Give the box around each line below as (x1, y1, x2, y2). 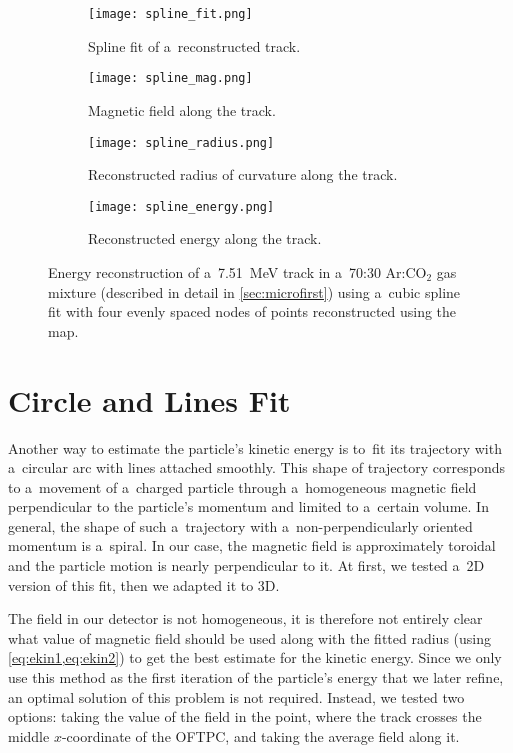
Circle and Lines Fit (8, 379, 291, 420)
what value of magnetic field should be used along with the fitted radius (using (8, 627, 491, 648)
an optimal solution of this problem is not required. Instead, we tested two (8, 686, 465, 707)
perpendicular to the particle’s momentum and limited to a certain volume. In (8, 496, 489, 517)
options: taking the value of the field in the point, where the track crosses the (8, 706, 482, 727)
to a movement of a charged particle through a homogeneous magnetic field (8, 476, 477, 497)
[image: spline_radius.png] (88, 135, 275, 150)
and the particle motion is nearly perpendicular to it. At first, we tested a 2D (8, 555, 485, 576)
